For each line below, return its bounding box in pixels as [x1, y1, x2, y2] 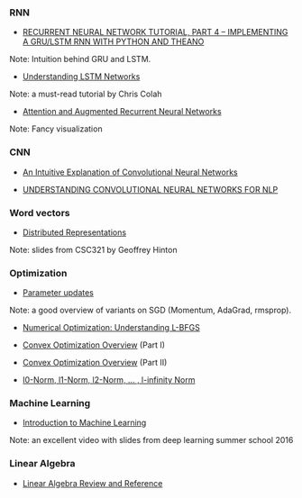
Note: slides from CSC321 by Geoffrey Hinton [9, 244, 178, 255]
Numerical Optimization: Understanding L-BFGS [22, 322, 200, 333]
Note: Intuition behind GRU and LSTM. [9, 54, 151, 65]
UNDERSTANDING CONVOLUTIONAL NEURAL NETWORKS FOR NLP [22, 184, 279, 195]
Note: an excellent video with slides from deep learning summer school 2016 [9, 435, 294, 446]
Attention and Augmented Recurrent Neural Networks [22, 106, 223, 117]
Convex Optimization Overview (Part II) [22, 358, 168, 368]
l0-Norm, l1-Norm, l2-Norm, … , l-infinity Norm [22, 375, 196, 385]
